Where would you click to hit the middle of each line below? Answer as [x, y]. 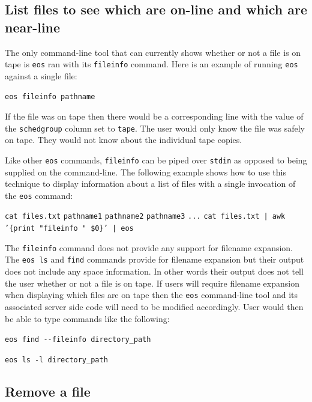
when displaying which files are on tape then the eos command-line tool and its [151, 295]
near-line [33, 27]
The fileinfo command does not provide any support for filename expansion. [149, 247]
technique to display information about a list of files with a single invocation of [150, 184]
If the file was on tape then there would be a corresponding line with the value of [154, 116]
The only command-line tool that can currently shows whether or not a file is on [153, 52]
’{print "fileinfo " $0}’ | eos [69, 229]
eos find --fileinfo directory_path [78, 340]
